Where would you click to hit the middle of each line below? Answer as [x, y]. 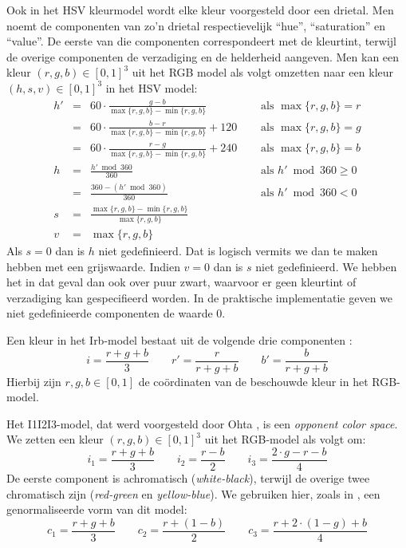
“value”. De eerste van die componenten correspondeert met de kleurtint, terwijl [201, 41]
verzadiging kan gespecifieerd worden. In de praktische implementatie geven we [200, 297]
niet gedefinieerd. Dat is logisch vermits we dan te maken [238, 250]
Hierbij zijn [34, 381]
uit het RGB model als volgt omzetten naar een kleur [263, 72]
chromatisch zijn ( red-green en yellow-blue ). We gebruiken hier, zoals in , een [193, 493]
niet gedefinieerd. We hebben [326, 266]
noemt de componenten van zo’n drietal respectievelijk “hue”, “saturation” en [196, 25]
